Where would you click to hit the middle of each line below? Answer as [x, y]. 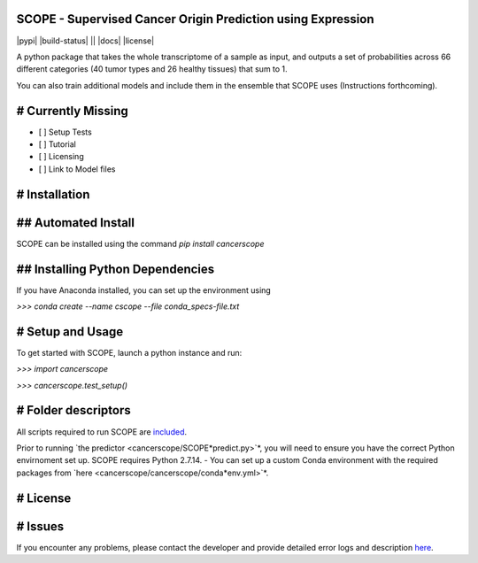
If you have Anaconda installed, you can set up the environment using [144, 290]
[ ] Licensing [61, 157]
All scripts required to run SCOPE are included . [102, 432]
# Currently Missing [72, 111]
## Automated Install [76, 223]
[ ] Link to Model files [77, 169]
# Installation [53, 194]
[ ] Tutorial [58, 144]
